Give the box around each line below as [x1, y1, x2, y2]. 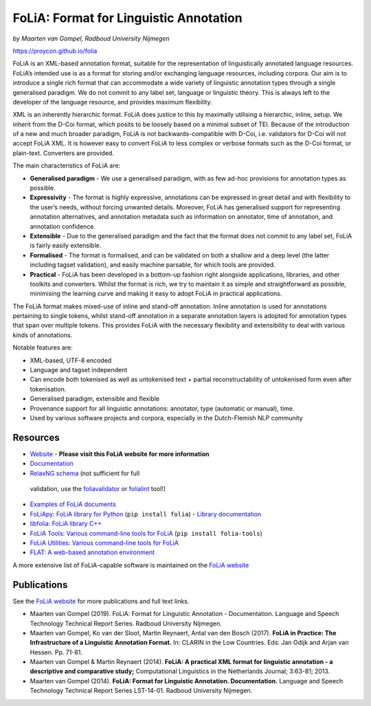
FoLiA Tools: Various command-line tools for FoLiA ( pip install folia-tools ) [30, 529, 262, 537]
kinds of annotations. [12, 330, 73, 339]
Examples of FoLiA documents [30, 500, 116, 508]
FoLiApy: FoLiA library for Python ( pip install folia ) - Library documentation [30, 510, 262, 518]
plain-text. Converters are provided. [12, 148, 115, 157]
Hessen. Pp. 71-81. [30, 648, 82, 656]
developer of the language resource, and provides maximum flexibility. [12, 98, 212, 106]
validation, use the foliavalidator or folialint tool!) [30, 485, 166, 493]
